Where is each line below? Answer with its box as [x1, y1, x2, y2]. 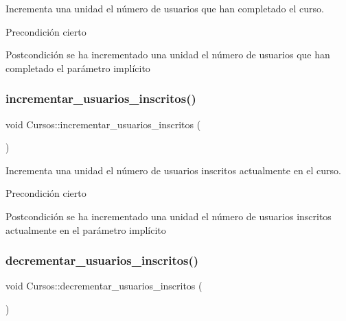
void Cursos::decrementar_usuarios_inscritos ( [5, 278, 203, 293]
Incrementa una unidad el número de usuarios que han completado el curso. [5, 1, 324, 15]
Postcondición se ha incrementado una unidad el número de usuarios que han [5, 47, 330, 62]
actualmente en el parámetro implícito [5, 222, 166, 237]
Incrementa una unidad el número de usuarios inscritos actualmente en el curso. [5, 163, 342, 177]
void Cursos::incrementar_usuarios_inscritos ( [5, 117, 201, 131]
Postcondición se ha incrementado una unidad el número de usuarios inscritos [5, 209, 332, 223]
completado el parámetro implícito [5, 60, 150, 75]
